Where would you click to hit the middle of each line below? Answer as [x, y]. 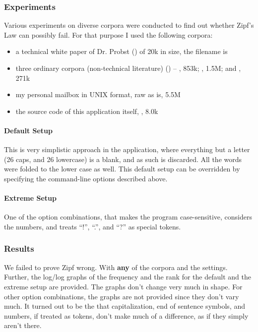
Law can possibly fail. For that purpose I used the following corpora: [108, 34]
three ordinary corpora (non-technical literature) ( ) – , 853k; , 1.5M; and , [128, 68]
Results [19, 249]
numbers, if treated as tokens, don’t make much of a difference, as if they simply [126, 315]
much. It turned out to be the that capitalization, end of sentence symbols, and [125, 306]
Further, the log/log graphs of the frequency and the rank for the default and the [128, 277]
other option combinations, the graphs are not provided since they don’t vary [122, 296]
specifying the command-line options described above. [86, 178]
